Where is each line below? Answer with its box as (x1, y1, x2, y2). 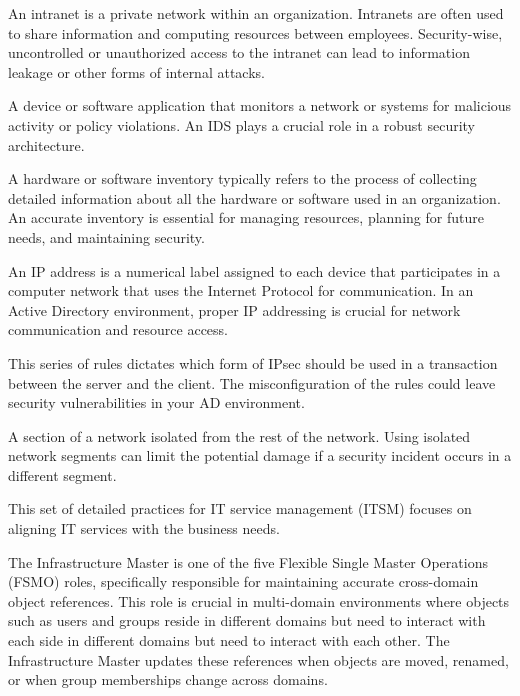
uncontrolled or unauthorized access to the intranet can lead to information (8, 42, 470, 63)
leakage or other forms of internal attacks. (8, 61, 265, 82)
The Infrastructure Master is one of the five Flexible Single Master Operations (8, 551, 488, 572)
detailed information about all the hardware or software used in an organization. (8, 187, 501, 208)
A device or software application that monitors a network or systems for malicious (8, 95, 512, 116)
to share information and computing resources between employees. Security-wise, (8, 22, 503, 43)
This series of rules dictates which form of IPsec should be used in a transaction (8, 352, 498, 373)
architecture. (8, 134, 85, 155)
